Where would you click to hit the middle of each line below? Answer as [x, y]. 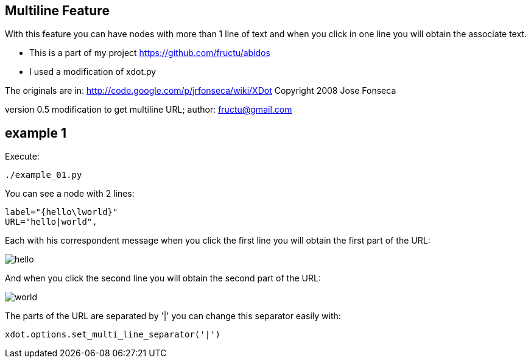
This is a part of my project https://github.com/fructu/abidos [150, 53]
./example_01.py [44, 175]
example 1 [36, 133]
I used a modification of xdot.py [93, 72]
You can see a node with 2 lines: [70, 194]
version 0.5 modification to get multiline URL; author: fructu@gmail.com [149, 110]
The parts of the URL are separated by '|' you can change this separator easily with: [173, 316]
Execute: [22, 157]
